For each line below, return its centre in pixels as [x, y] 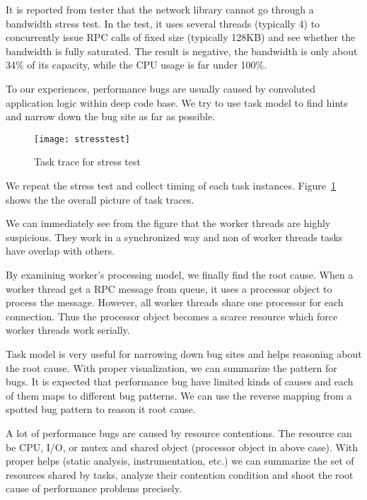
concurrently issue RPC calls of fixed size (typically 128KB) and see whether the [181, 37]
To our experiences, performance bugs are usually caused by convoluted [161, 88]
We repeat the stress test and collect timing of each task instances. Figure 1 [171, 185]
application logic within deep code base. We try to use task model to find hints [177, 102]
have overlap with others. [60, 251]
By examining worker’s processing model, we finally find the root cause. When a [180, 274]
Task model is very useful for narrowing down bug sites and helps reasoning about [184, 353]
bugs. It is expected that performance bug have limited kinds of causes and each [180, 382]
